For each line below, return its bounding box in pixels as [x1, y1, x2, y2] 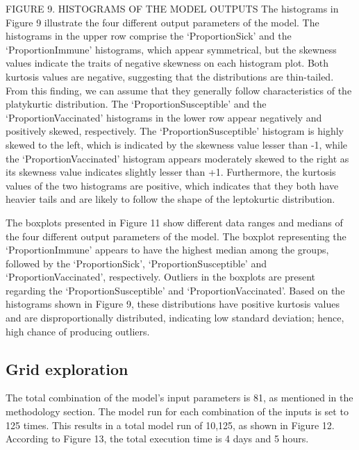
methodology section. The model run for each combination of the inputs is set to [6, 404, 349, 419]
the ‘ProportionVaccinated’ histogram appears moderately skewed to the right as [6, 151, 349, 165]
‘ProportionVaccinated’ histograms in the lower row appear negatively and [6, 110, 322, 124]
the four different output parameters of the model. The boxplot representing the [6, 228, 347, 243]
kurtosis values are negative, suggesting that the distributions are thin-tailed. [6, 69, 334, 83]
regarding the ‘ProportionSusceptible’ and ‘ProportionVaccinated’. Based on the [6, 283, 345, 297]
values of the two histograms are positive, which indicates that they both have [6, 178, 339, 192]
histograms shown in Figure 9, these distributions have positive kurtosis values [6, 297, 340, 311]
